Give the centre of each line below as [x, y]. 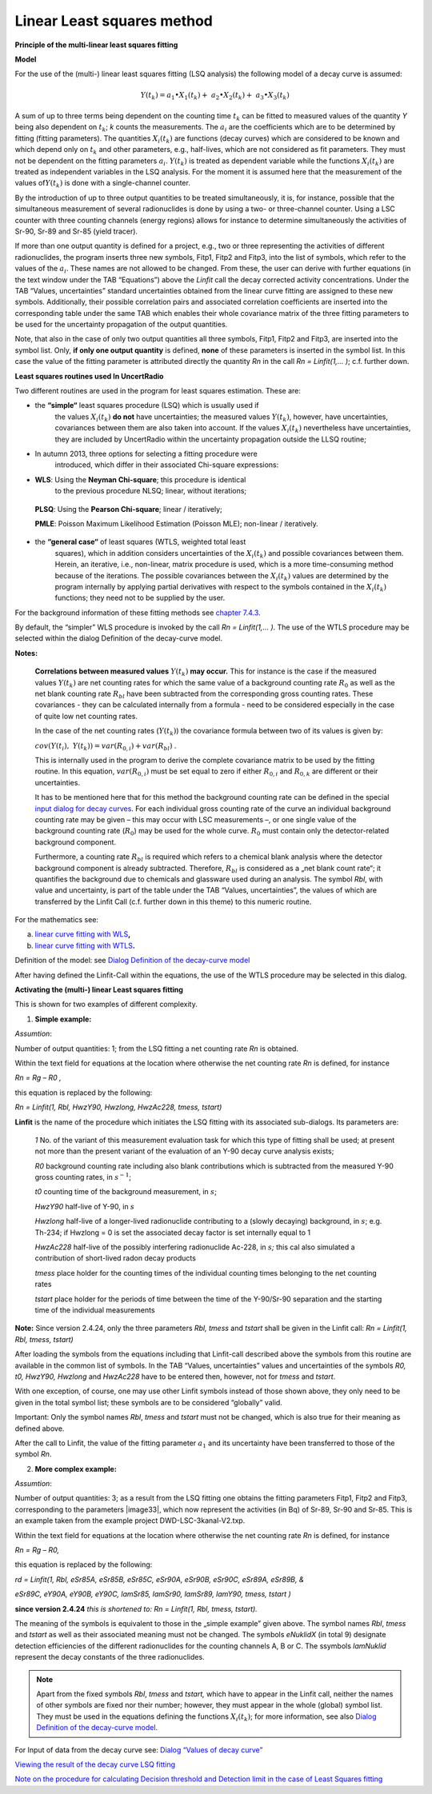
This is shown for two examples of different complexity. [106, 1005]
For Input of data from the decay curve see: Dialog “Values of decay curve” [139, 1750]
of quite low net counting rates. [86, 716]
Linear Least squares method [114, 21]
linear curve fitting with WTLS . [85, 945]
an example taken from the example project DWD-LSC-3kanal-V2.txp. [130, 1520]
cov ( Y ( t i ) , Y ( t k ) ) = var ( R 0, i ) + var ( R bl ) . [106, 746]
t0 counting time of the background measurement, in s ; [126, 1192]
